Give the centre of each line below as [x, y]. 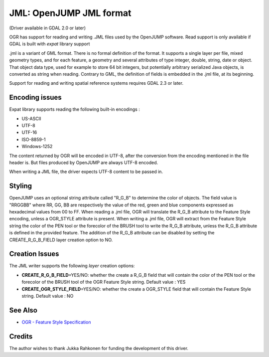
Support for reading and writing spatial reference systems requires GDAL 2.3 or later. [96, 83]
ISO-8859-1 [34, 139]
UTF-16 [29, 133]
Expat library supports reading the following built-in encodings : [75, 109]
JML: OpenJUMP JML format [70, 13]
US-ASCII [31, 118]
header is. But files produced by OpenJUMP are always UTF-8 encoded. [84, 163]
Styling [21, 186]
